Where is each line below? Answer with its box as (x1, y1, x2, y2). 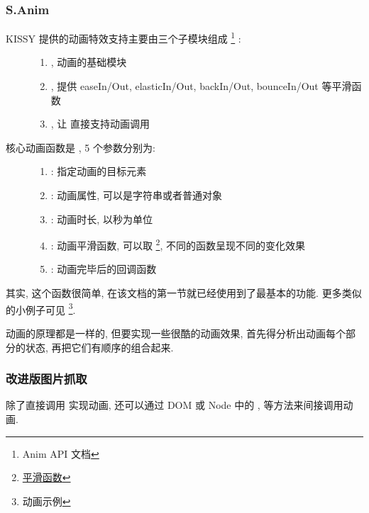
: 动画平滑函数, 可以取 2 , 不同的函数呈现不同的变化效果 (50, 236, 305, 252)
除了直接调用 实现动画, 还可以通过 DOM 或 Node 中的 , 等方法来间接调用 (6, 398, 343, 412)
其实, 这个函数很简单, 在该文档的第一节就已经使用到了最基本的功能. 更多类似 (6, 286, 362, 300)
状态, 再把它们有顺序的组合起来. (25, 339, 174, 354)
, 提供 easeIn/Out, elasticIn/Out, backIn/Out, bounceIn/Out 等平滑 (50, 79, 352, 94)
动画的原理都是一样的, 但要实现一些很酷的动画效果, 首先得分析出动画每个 (6, 325, 346, 340)
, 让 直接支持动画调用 (50, 116, 150, 131)
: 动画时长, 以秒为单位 (50, 211, 153, 226)
